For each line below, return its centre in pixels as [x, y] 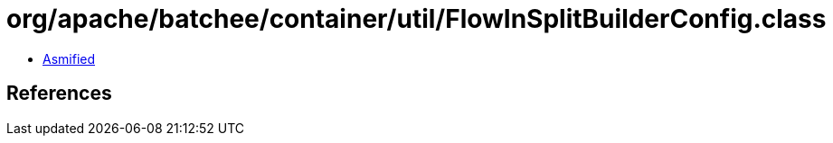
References [59, 94]
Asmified [69, 58]
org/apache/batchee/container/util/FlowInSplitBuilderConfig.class [416, 19]
